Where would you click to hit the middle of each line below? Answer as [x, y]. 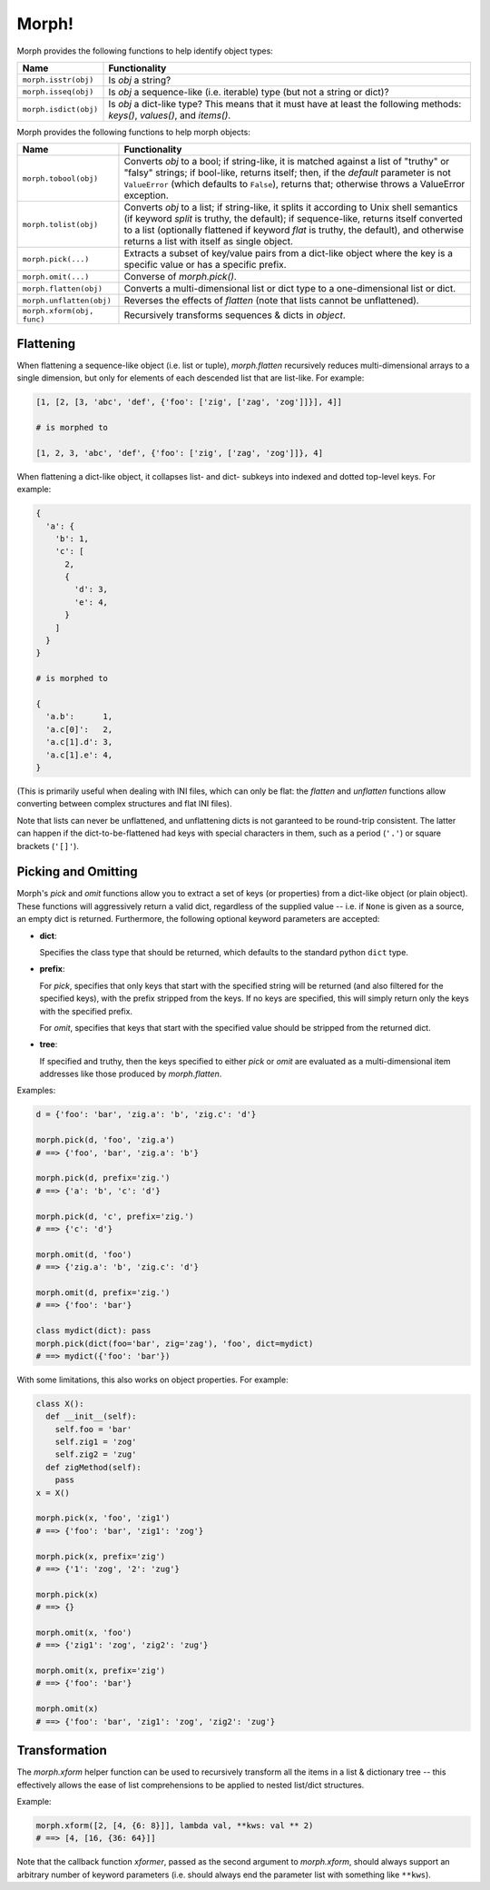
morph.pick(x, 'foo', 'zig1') [103, 1518]
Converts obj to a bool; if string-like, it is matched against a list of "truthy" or [287, 162]
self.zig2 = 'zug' [96, 1455]
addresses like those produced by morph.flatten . [131, 1074]
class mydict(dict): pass [93, 1331]
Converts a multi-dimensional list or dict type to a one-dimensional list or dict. [290, 289]
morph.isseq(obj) [58, 92]
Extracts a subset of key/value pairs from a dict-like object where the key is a [289, 253]
